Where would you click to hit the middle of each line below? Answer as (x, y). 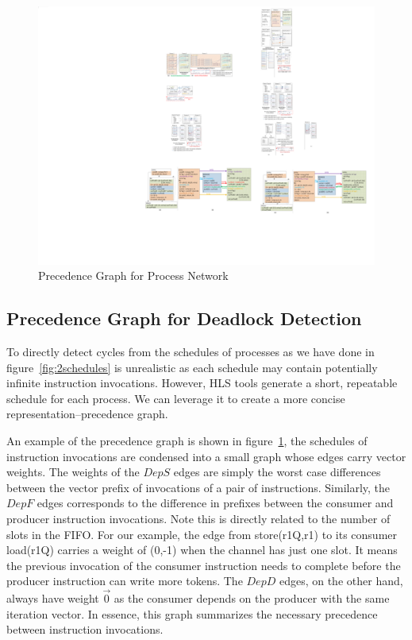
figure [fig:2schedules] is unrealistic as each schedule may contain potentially (192, 367)
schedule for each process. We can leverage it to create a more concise (176, 398)
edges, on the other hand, (341, 581)
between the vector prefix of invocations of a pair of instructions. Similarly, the (198, 487)
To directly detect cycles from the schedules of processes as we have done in (191, 352)
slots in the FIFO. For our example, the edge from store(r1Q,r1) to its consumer (202, 534)
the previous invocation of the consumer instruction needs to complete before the (204, 565)
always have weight (53, 598)
